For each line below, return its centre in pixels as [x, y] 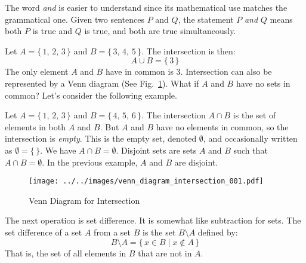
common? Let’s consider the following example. [91, 95]
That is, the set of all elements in [66, 253]
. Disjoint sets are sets [156, 150]
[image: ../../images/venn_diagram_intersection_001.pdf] [146, 181]
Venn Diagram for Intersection [84, 200]
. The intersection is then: [188, 51]
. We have [58, 150]
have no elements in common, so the [222, 126]
